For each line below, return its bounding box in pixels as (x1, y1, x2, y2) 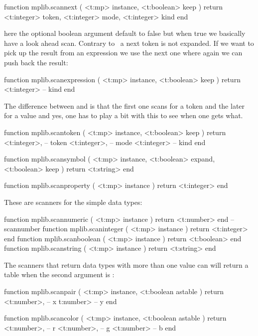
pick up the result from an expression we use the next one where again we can (4, 47, 243, 58)
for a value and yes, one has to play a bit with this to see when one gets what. (4, 110, 243, 121)
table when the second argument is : (4, 269, 115, 280)
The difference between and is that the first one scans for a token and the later (4, 100, 245, 111)
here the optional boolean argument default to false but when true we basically (4, 28, 246, 38)
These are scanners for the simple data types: (4, 196, 142, 207)
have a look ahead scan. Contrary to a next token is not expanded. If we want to (4, 37, 254, 48)
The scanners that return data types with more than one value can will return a (4, 259, 249, 270)
